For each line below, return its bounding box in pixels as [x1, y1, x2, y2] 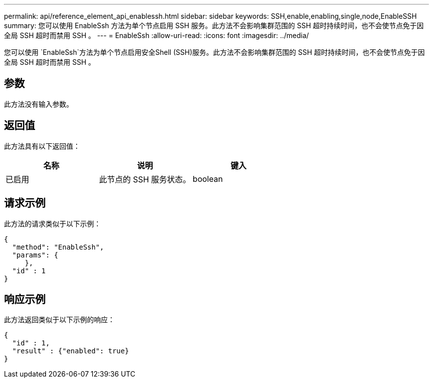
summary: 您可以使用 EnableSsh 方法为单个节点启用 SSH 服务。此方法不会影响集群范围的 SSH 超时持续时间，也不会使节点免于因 [4, 21, 424, 30]
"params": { [12, 251, 58, 259]
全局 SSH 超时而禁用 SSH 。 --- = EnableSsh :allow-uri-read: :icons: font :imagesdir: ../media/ [4, 31, 309, 40]
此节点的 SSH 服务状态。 [99, 174, 191, 184]
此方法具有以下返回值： [4, 141, 80, 150]
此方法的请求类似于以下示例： [4, 219, 101, 228]
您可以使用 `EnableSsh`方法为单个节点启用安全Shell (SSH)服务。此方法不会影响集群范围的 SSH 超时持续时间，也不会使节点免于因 [4, 48, 425, 56]
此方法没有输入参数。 [4, 99, 73, 108]
